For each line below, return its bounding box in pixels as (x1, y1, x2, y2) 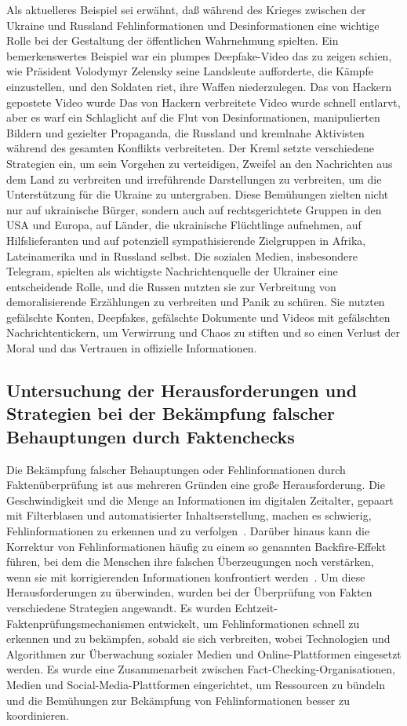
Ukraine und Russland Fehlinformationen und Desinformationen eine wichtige (6, 16, 380, 33)
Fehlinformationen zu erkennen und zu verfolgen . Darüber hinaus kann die (6, 523, 370, 539)
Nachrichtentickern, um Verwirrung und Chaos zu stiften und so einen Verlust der (6, 324, 400, 341)
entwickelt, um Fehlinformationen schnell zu (148, 615, 360, 631)
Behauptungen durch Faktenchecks (6, 424, 295, 448)
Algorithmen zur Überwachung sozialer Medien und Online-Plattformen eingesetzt (6, 645, 402, 662)
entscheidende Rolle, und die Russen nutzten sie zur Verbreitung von (6, 278, 336, 294)
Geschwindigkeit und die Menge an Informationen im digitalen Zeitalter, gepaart (6, 491, 394, 508)
